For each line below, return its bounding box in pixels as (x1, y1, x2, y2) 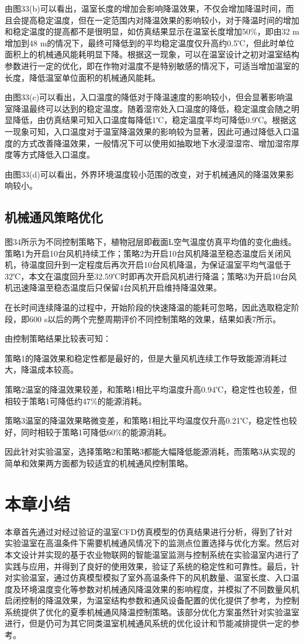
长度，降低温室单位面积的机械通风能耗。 (5, 71, 160, 83)
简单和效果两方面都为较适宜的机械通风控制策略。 (5, 457, 193, 469)
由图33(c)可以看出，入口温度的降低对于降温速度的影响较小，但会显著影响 (5, 91, 285, 103)
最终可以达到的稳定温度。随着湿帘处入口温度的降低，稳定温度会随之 (29, 102, 291, 114)
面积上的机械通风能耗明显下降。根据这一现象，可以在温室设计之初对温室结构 (5, 48, 299, 60)
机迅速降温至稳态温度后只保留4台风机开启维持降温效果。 (5, 281, 222, 294)
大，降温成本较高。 (5, 363, 78, 376)
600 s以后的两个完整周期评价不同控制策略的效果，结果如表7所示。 (29, 312, 281, 325)
